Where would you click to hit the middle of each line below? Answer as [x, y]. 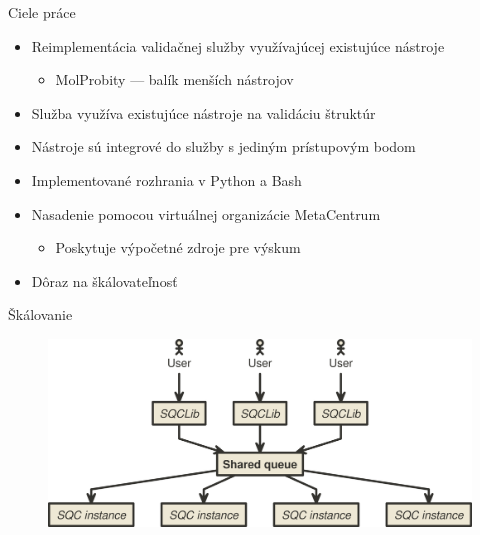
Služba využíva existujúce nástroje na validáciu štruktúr [203, 112]
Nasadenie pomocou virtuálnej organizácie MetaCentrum [206, 213]
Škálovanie [40, 314]
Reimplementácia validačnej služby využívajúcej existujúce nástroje [238, 45]
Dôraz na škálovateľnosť [104, 280]
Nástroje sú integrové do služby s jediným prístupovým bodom [223, 146]
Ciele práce [42, 12]
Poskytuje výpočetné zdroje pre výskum [178, 247]
